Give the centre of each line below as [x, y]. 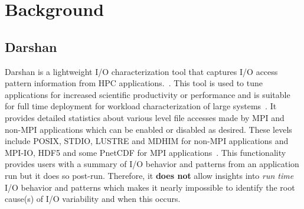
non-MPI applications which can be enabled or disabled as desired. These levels [148, 129]
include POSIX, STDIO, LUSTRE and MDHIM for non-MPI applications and [147, 141]
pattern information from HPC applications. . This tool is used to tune [134, 83]
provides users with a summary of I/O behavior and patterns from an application [152, 164]
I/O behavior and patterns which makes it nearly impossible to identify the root [150, 187]
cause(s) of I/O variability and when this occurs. [93, 199]
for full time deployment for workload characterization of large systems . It [141, 106]
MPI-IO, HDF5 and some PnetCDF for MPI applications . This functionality [146, 152]
